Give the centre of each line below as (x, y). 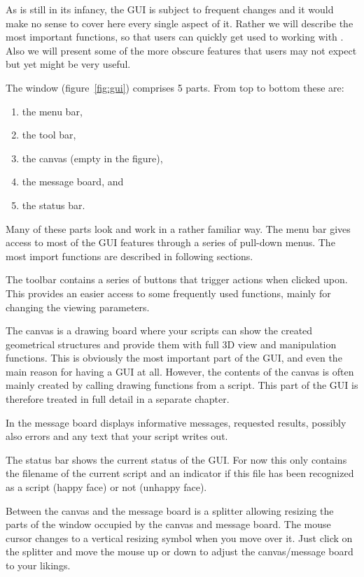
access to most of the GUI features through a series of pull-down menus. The (170, 242)
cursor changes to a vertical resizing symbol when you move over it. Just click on (179, 537)
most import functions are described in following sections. (129, 256)
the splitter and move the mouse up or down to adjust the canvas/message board (180, 551)
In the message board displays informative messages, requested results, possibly (176, 422)
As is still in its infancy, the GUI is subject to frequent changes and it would (170, 9)
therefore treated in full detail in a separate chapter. (118, 399)
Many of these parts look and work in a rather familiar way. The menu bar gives (178, 228)
